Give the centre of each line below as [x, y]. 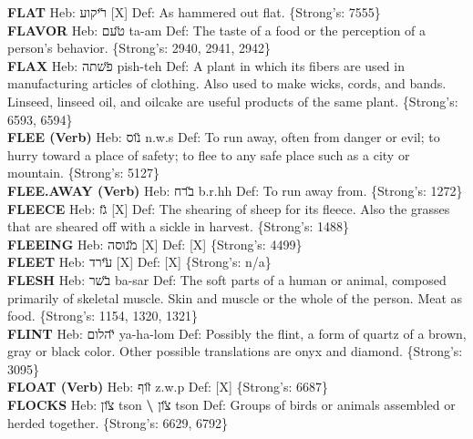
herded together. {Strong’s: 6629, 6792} [118, 422]
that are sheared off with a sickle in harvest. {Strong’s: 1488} [178, 226]
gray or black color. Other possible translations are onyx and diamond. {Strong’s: [235, 351]
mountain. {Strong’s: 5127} [83, 173]
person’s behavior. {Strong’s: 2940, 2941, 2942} [139, 48]
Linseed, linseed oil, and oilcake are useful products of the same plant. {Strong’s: [233, 101]
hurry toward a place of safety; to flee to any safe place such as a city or [209, 154]
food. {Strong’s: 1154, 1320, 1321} [103, 316]
